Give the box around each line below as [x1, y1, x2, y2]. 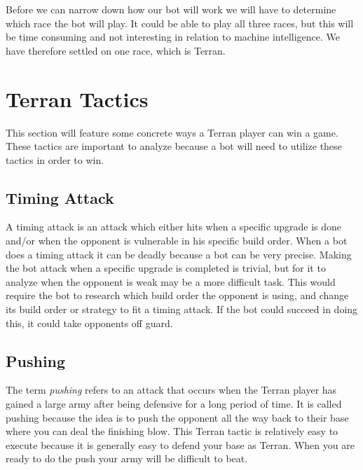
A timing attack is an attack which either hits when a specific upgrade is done [6, 219, 342, 234]
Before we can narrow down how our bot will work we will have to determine [6, 2, 336, 16]
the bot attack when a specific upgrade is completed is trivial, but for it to [6, 261, 326, 275]
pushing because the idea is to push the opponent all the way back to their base [6, 410, 349, 424]
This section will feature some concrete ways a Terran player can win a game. [6, 125, 338, 139]
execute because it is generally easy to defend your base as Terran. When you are [6, 437, 355, 452]
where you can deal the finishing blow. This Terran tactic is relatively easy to [6, 424, 338, 438]
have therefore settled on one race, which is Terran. [6, 43, 226, 57]
